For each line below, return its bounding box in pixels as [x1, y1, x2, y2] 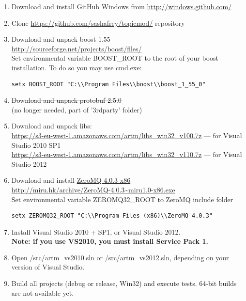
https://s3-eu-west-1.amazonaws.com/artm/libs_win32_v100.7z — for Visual [11, 130, 242, 140]
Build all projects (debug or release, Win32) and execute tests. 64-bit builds [11, 278, 237, 288]
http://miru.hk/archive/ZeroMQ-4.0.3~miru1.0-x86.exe [11, 184, 175, 194]
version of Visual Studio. [11, 262, 85, 272]
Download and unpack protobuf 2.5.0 [11, 95, 122, 105]
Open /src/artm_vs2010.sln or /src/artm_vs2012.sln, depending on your [11, 252, 229, 262]
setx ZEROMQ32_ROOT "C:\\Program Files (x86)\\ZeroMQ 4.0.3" [11, 212, 213, 220]
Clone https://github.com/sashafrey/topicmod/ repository [11, 17, 185, 28]
